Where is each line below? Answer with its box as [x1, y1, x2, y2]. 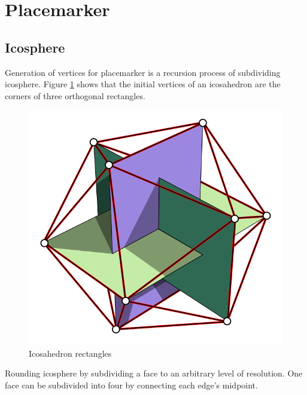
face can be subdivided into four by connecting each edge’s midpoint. [5, 378, 258, 391]
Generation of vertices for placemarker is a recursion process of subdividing [5, 66, 281, 78]
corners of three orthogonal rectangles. [5, 89, 145, 102]
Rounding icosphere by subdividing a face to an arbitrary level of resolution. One [5, 367, 303, 379]
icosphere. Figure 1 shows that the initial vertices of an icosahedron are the [5, 78, 281, 90]
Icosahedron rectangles [29, 347, 112, 359]
